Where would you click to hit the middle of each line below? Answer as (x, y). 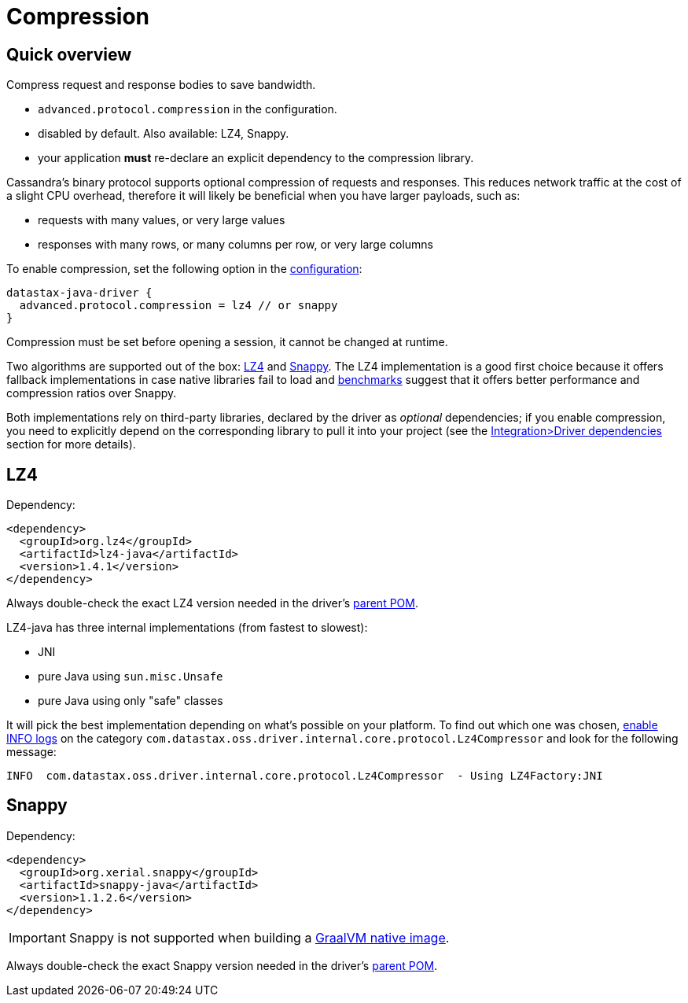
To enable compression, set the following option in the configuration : (184, 269)
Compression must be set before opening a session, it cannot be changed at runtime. (227, 342)
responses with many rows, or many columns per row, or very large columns (236, 245)
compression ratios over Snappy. (92, 393)
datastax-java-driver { (79, 293)
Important (37, 937)
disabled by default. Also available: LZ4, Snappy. (164, 134)
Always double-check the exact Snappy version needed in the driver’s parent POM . (222, 965)
